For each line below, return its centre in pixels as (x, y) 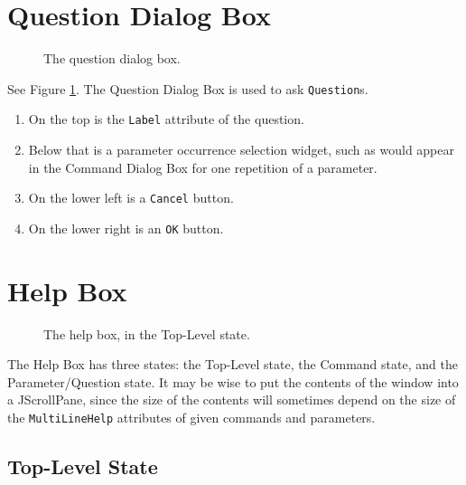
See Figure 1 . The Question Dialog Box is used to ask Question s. (188, 88)
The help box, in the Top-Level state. (147, 333)
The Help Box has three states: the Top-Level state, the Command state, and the (233, 364)
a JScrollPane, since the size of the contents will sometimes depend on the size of (232, 399)
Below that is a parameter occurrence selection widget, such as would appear (241, 150)
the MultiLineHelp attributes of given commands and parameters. (191, 418)
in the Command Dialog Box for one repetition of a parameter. (203, 167)
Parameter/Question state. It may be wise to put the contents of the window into (233, 381)
